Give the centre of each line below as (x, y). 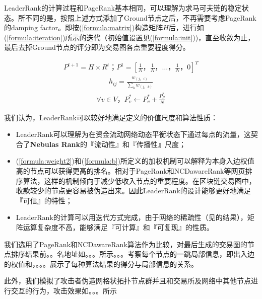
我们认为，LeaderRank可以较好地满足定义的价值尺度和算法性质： (111, 117)
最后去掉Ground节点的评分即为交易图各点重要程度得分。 (97, 47)
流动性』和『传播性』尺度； (140, 144)
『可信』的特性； (44, 200)
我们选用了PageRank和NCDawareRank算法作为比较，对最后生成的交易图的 (126, 244)
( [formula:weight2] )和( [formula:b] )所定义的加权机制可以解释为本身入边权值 (135, 161)
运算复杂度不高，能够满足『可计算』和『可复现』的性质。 (118, 227)
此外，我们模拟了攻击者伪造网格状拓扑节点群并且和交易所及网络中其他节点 (127, 281)
